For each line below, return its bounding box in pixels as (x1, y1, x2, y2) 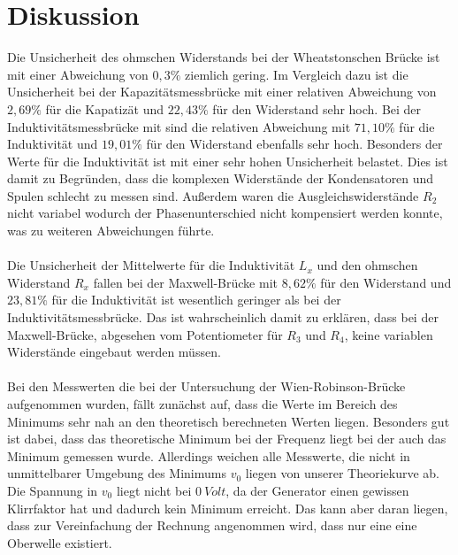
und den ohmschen (317, 256, 418, 274)
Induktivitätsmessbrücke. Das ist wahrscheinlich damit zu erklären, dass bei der (7, 308, 439, 327)
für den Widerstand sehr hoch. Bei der (212, 99, 422, 118)
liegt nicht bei (116, 481, 192, 499)
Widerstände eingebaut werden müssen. (7, 343, 221, 361)
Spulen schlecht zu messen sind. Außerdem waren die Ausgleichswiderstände (7, 186, 419, 204)
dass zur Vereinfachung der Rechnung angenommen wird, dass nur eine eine (7, 516, 417, 535)
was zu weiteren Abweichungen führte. (7, 221, 215, 240)
